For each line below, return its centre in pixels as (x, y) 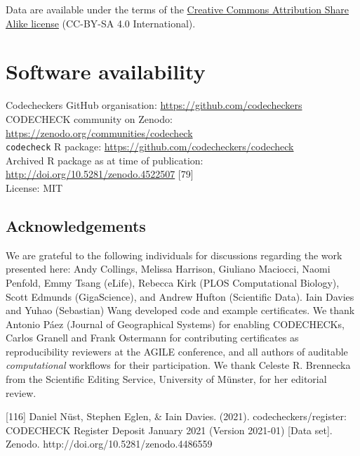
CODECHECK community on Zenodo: (89, 118)
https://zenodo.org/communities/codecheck (99, 132)
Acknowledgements (76, 225)
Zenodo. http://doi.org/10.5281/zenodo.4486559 (109, 444)
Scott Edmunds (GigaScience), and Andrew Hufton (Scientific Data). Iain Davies (180, 296)
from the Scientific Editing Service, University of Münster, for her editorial (166, 379)
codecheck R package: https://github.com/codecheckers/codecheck (150, 146)
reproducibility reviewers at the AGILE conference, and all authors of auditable (177, 351)
